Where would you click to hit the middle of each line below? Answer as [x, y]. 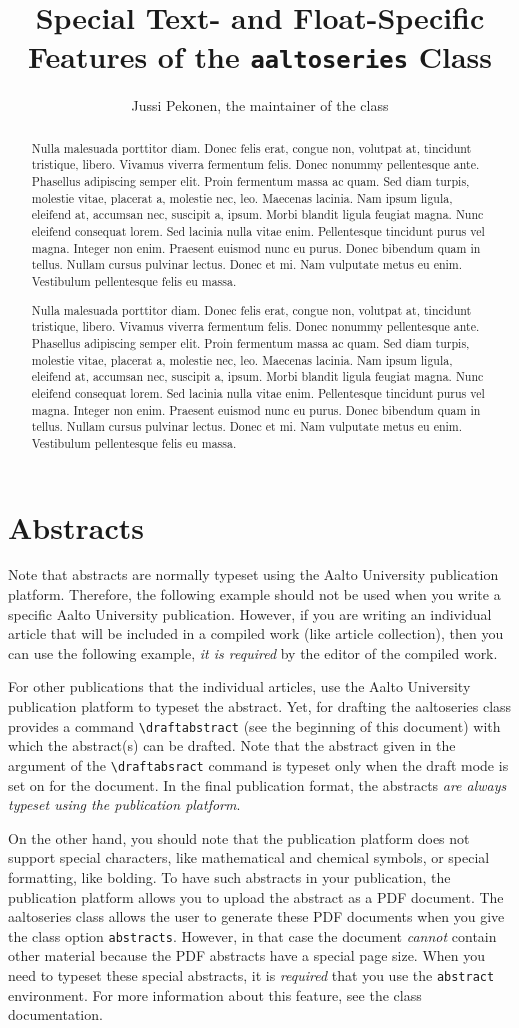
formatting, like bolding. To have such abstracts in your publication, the [229, 876]
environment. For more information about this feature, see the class [215, 994]
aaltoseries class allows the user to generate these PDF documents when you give [256, 916]
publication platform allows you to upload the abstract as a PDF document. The [256, 896]
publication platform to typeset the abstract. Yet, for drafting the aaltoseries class [260, 706]
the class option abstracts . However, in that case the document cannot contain [252, 935]
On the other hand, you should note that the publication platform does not [239, 837]
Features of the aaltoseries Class [260, 56]
